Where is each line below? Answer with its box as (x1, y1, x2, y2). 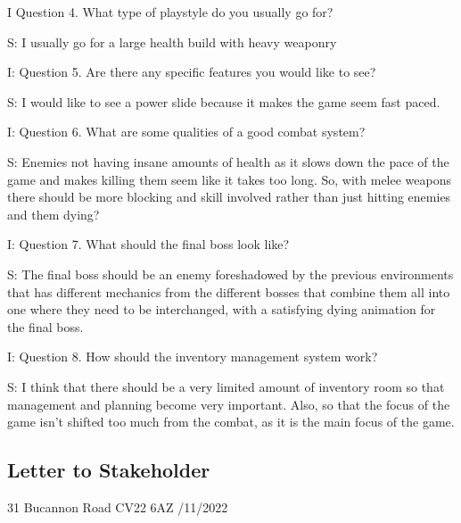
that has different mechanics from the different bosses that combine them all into (7, 282, 450, 301)
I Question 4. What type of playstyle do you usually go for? (7, 3, 333, 21)
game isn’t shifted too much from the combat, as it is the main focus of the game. (7, 412, 455, 431)
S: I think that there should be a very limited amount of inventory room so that (7, 377, 445, 395)
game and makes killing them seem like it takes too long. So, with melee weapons (7, 170, 452, 188)
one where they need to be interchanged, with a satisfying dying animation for (7, 300, 436, 319)
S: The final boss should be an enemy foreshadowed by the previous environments (7, 264, 454, 283)
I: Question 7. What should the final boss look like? (7, 235, 290, 253)
